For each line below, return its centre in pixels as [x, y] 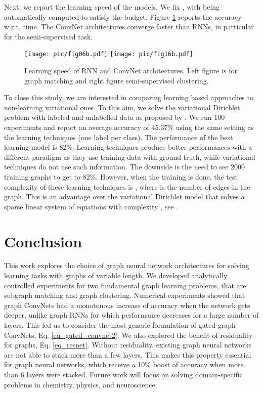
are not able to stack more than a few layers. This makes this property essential [128, 354]
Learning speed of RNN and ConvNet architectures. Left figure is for [131, 71]
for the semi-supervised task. [49, 36]
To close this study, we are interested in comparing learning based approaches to [129, 97]
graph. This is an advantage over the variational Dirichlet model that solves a [124, 196]
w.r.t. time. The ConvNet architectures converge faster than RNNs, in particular [129, 27]
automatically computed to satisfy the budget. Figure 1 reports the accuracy [123, 16]
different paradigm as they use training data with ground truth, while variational [130, 157]
